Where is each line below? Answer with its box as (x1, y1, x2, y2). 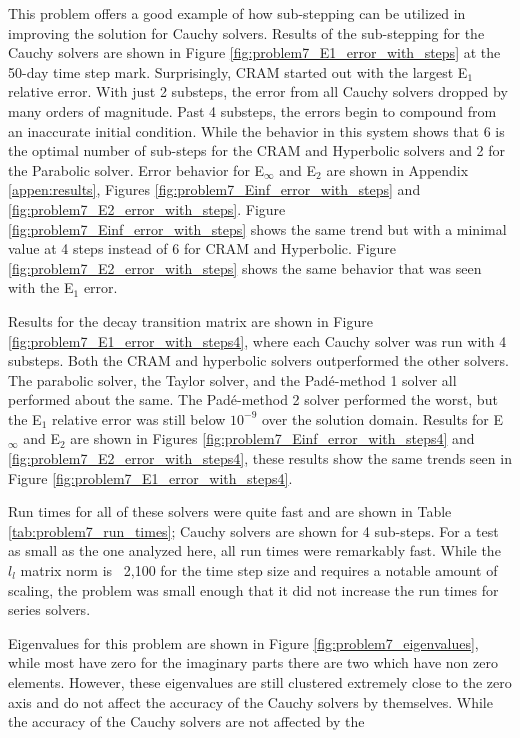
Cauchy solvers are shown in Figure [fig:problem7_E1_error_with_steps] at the (8, 42, 501, 63)
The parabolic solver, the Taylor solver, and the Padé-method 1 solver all (8, 369, 457, 390)
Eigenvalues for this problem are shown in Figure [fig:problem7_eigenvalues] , (8, 632, 479, 653)
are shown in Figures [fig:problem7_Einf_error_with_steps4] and (70, 428, 475, 449)
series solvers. (8, 599, 91, 620)
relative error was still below (52, 408, 226, 429)
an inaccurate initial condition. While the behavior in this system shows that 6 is (8, 120, 505, 141)
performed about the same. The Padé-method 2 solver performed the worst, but (8, 389, 498, 410)
